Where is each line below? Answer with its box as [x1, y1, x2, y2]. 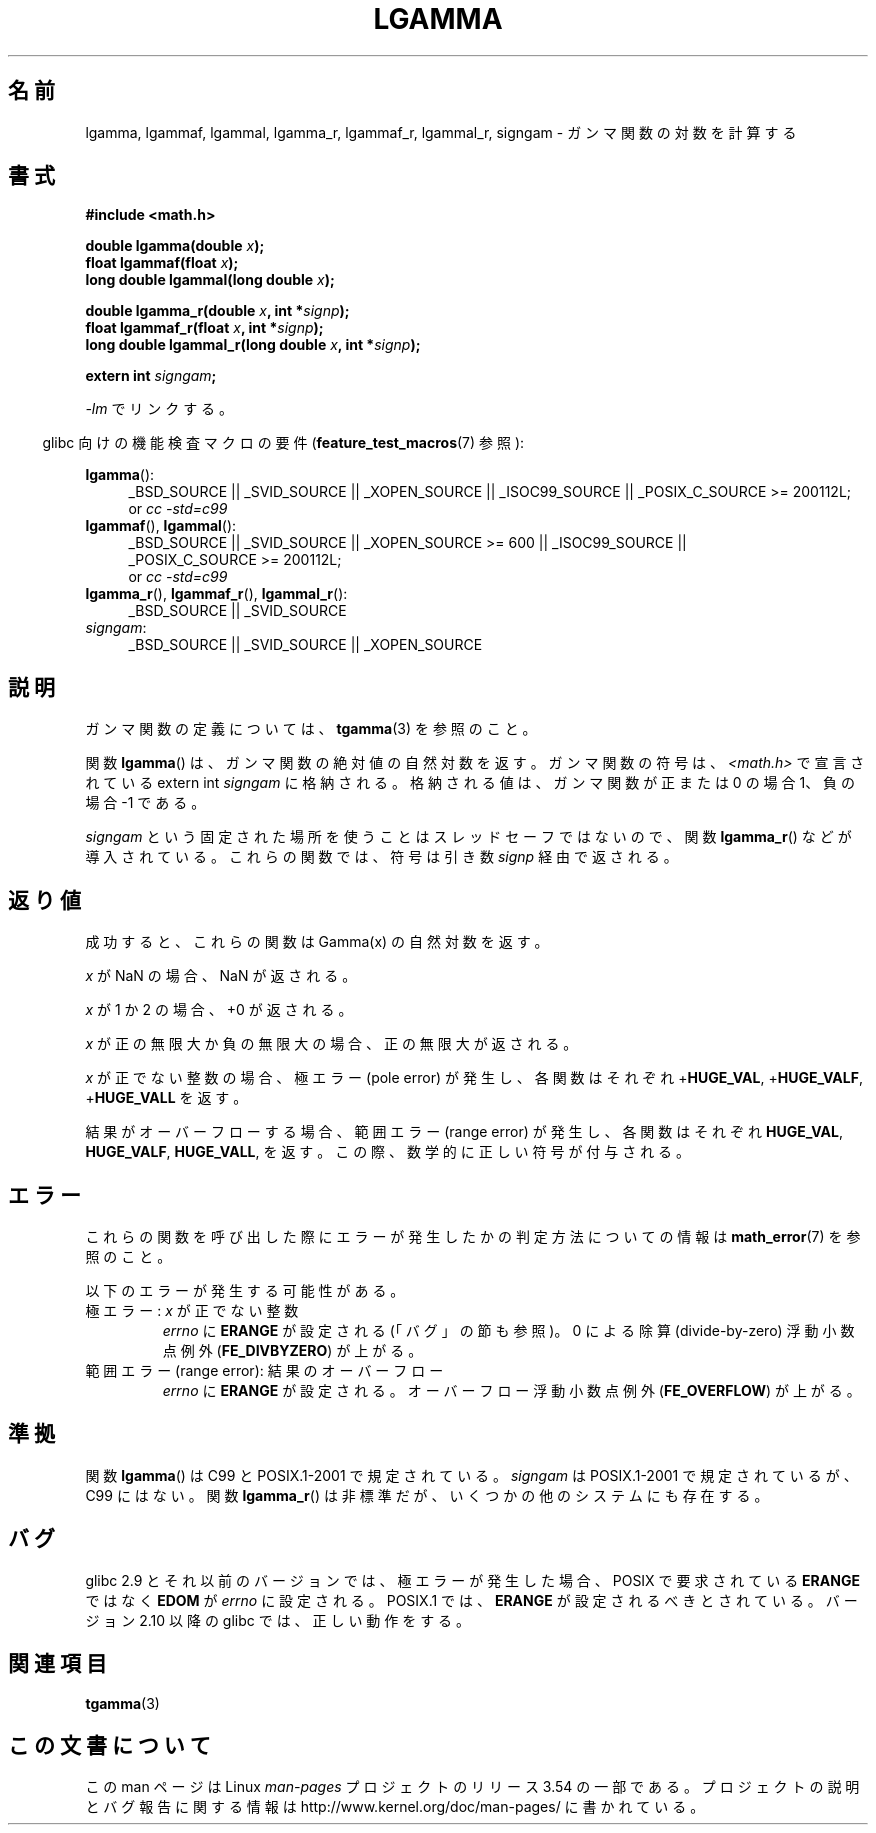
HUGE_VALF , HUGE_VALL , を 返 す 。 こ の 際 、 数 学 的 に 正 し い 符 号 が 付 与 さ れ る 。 [85, 1143, 691, 1161]
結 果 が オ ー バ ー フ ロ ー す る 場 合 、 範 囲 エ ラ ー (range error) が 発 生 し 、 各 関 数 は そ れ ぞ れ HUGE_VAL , [85, 1123, 843, 1141]
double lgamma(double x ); [85, 237, 265, 255]
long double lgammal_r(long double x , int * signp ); [85, 336, 421, 354]
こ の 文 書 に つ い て [8, 1732, 211, 1758]
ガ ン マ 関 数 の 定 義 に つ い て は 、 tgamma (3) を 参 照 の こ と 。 [85, 720, 537, 738]
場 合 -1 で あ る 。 [85, 794, 206, 812]
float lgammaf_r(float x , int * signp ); [85, 319, 324, 337]
